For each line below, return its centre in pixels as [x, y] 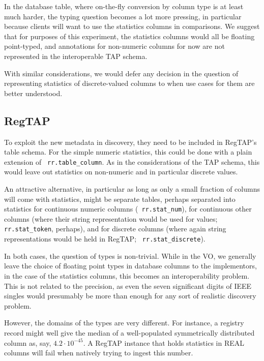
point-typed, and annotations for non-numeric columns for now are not [114, 46]
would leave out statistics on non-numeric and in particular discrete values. [121, 172]
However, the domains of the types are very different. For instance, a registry [124, 323]
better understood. [33, 93]
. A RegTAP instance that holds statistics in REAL [164, 342]
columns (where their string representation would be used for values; [111, 218]
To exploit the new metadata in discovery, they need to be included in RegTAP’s [130, 142]
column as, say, [28, 342]
